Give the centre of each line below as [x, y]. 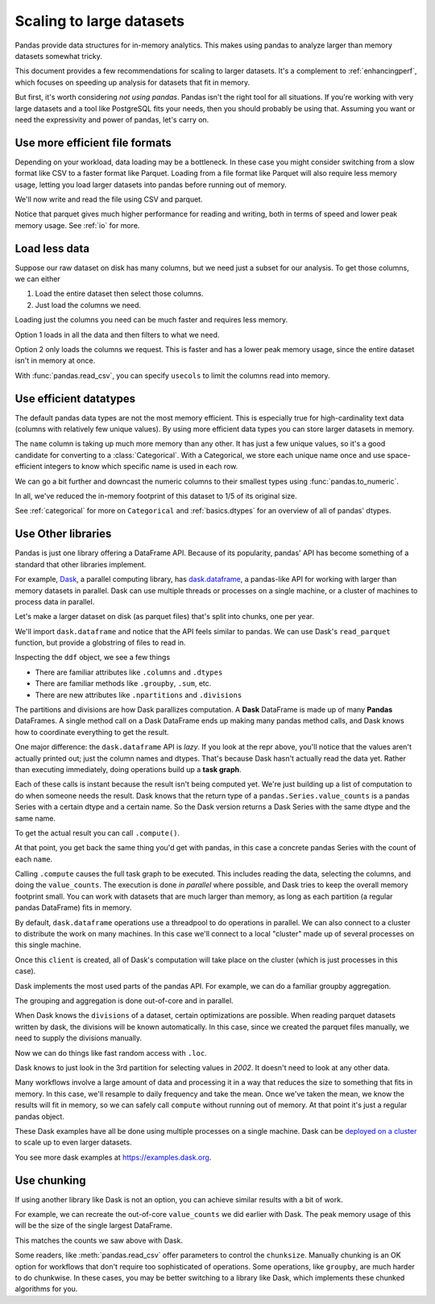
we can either [37, 279]
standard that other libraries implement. [81, 564]
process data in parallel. [55, 601]
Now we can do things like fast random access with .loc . [111, 1053]
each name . [34, 859]
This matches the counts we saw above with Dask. [99, 1240]
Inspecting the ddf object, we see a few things [93, 658]
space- [399, 455]
